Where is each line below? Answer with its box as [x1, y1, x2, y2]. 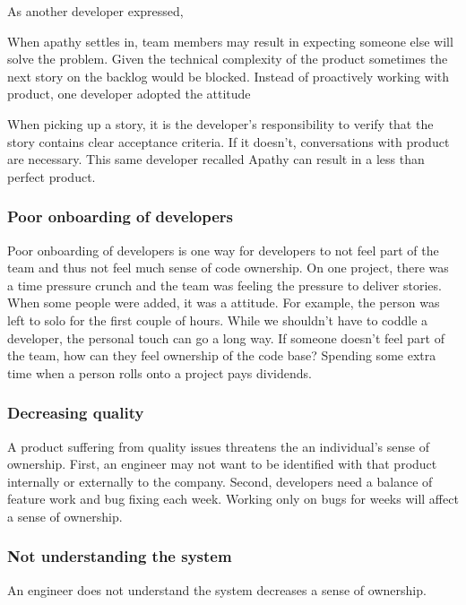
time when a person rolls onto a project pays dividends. [7, 363, 312, 382]
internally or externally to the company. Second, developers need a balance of [7, 471, 433, 490]
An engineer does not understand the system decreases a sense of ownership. [7, 580, 427, 599]
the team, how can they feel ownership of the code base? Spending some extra [7, 346, 436, 365]
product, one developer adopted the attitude [7, 84, 251, 103]
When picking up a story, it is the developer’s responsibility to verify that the [7, 114, 434, 133]
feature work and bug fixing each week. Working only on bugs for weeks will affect [7, 489, 459, 508]
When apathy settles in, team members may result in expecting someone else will [7, 31, 453, 50]
